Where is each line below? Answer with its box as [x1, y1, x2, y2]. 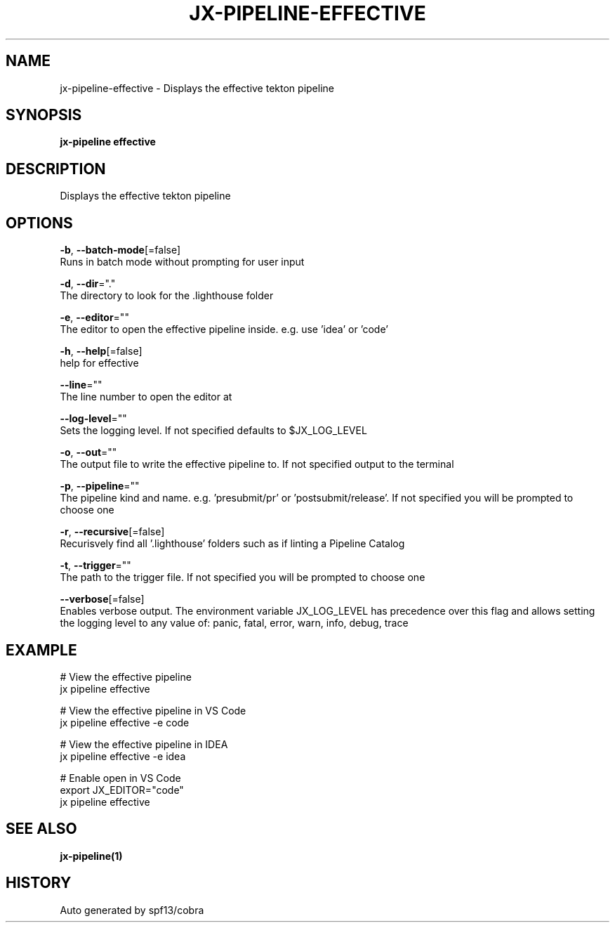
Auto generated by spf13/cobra [60, 903, 204, 916]
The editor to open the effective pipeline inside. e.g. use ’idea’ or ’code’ [60, 323, 388, 336]
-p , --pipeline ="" [60, 480, 140, 492]
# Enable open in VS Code [60, 771, 181, 784]
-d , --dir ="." [60, 277, 116, 290]
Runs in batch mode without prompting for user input [60, 256, 305, 268]
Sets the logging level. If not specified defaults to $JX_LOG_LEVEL [60, 424, 367, 437]
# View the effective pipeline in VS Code [60, 704, 246, 717]
